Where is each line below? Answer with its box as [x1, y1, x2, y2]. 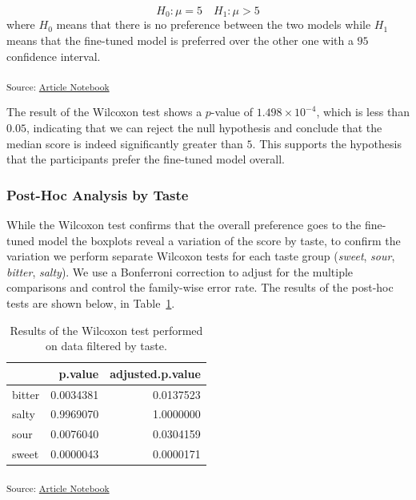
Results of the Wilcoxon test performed [10, 321, 203, 338]
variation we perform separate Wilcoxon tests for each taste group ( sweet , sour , [6, 248, 395, 264]
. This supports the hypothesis [252, 135, 402, 151]
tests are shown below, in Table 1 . [6, 294, 175, 311]
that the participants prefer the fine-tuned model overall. [6, 151, 285, 167]
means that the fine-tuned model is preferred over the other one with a [6, 32, 354, 49]
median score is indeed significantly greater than [6, 135, 243, 151]
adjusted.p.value [110, 365, 201, 381]
